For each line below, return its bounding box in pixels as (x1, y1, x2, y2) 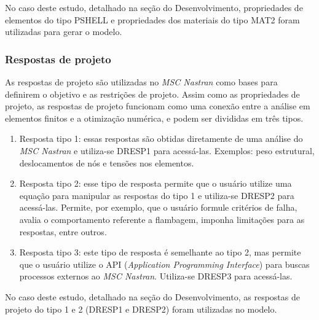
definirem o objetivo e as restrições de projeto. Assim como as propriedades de (5, 87, 300, 100)
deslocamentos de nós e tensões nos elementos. (19, 156, 194, 169)
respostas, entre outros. (19, 225, 107, 238)
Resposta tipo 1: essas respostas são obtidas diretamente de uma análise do (19, 132, 303, 145)
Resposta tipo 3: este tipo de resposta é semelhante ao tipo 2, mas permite (19, 246, 301, 259)
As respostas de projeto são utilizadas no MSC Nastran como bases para (5, 76, 278, 88)
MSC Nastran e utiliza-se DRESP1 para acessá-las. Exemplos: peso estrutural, (19, 144, 315, 157)
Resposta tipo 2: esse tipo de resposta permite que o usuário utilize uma (19, 177, 292, 190)
